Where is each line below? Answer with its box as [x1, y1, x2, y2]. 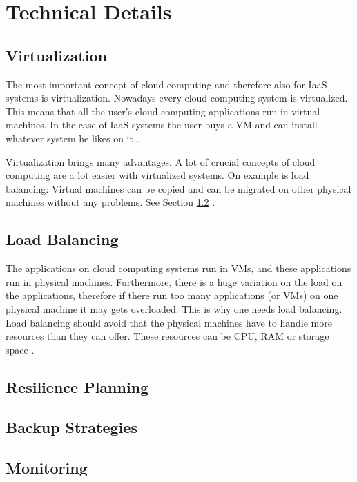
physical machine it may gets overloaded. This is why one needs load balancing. [6, 301, 342, 316]
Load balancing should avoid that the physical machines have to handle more [6, 315, 332, 329]
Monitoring [6, 457, 88, 479]
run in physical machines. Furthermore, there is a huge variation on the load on [6, 274, 342, 289]
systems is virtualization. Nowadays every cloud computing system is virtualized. [6, 90, 348, 105]
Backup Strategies [6, 416, 137, 438]
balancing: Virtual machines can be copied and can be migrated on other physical [6, 181, 351, 195]
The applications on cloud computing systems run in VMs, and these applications [6, 261, 351, 276]
